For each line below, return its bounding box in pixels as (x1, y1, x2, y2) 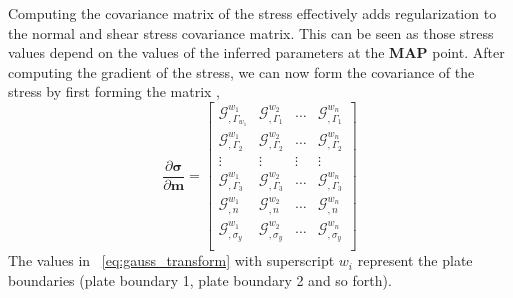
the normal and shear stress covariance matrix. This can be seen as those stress (8, 22, 494, 43)
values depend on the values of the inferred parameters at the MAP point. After (8, 42, 505, 63)
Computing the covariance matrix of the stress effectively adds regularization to (8, 3, 497, 23)
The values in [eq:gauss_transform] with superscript (8, 250, 335, 271)
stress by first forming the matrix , (8, 81, 221, 102)
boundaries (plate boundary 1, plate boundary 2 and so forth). (8, 269, 392, 290)
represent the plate (357, 250, 473, 271)
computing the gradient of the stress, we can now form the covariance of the (8, 61, 475, 82)
